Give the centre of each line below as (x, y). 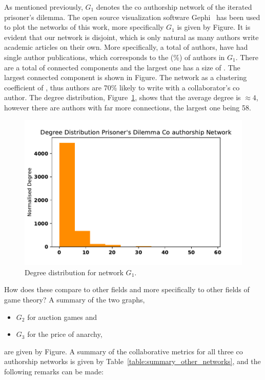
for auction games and (62, 317)
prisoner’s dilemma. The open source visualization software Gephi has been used (132, 17)
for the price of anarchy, (65, 334)
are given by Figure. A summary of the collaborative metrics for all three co (124, 351)
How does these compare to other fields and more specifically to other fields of (127, 289)
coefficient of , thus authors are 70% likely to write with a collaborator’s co (122, 87)
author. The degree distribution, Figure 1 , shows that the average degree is (123, 97)
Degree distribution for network (74, 272)
